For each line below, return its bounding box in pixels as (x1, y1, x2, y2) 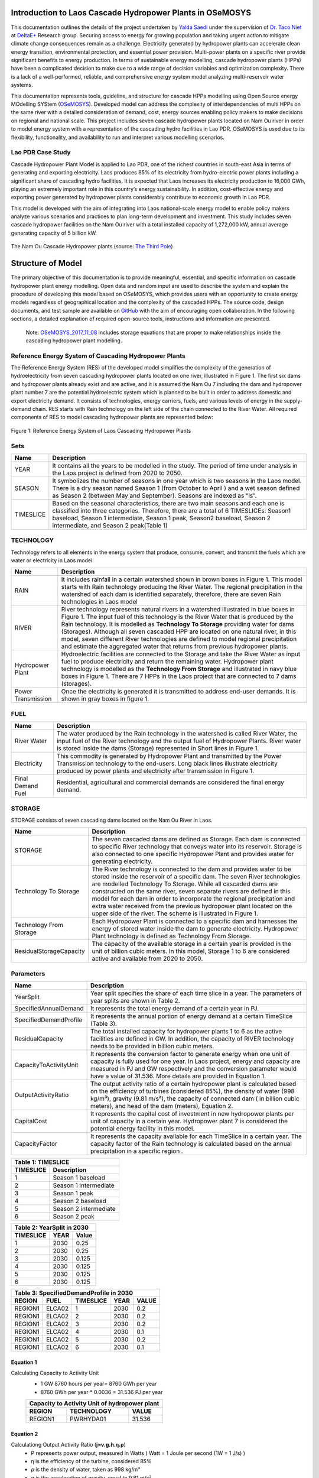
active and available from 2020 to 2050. (92, 955, 203, 963)
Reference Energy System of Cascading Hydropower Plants (11, 352, 185, 360)
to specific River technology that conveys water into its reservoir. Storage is (92, 842, 302, 851)
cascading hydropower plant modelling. (25, 337, 122, 344)
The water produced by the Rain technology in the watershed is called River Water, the (56, 730, 298, 738)
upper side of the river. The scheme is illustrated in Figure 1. (92, 909, 258, 918)
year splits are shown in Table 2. (90, 997, 180, 1005)
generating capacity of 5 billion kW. (11, 229, 97, 236)
